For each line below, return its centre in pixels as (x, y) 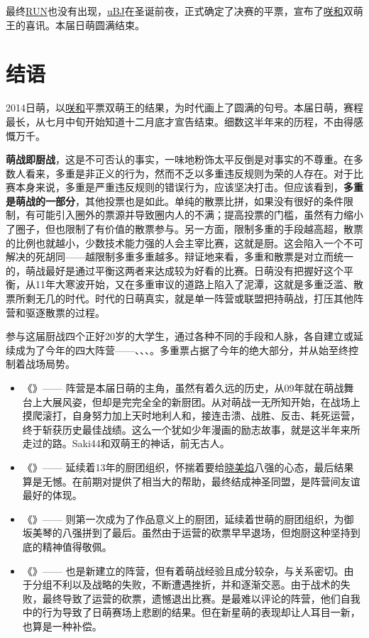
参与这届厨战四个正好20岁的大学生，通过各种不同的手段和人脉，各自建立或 (180, 336)
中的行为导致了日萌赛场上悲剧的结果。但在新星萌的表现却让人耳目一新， (191, 612)
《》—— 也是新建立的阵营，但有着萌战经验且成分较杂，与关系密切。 (183, 570)
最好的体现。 (52, 495)
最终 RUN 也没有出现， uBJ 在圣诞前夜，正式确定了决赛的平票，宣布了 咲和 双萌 (184, 11)
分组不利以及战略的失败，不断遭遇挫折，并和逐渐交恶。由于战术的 (186, 584)
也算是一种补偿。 (62, 626)
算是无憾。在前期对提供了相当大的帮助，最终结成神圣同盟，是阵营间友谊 (191, 481)
